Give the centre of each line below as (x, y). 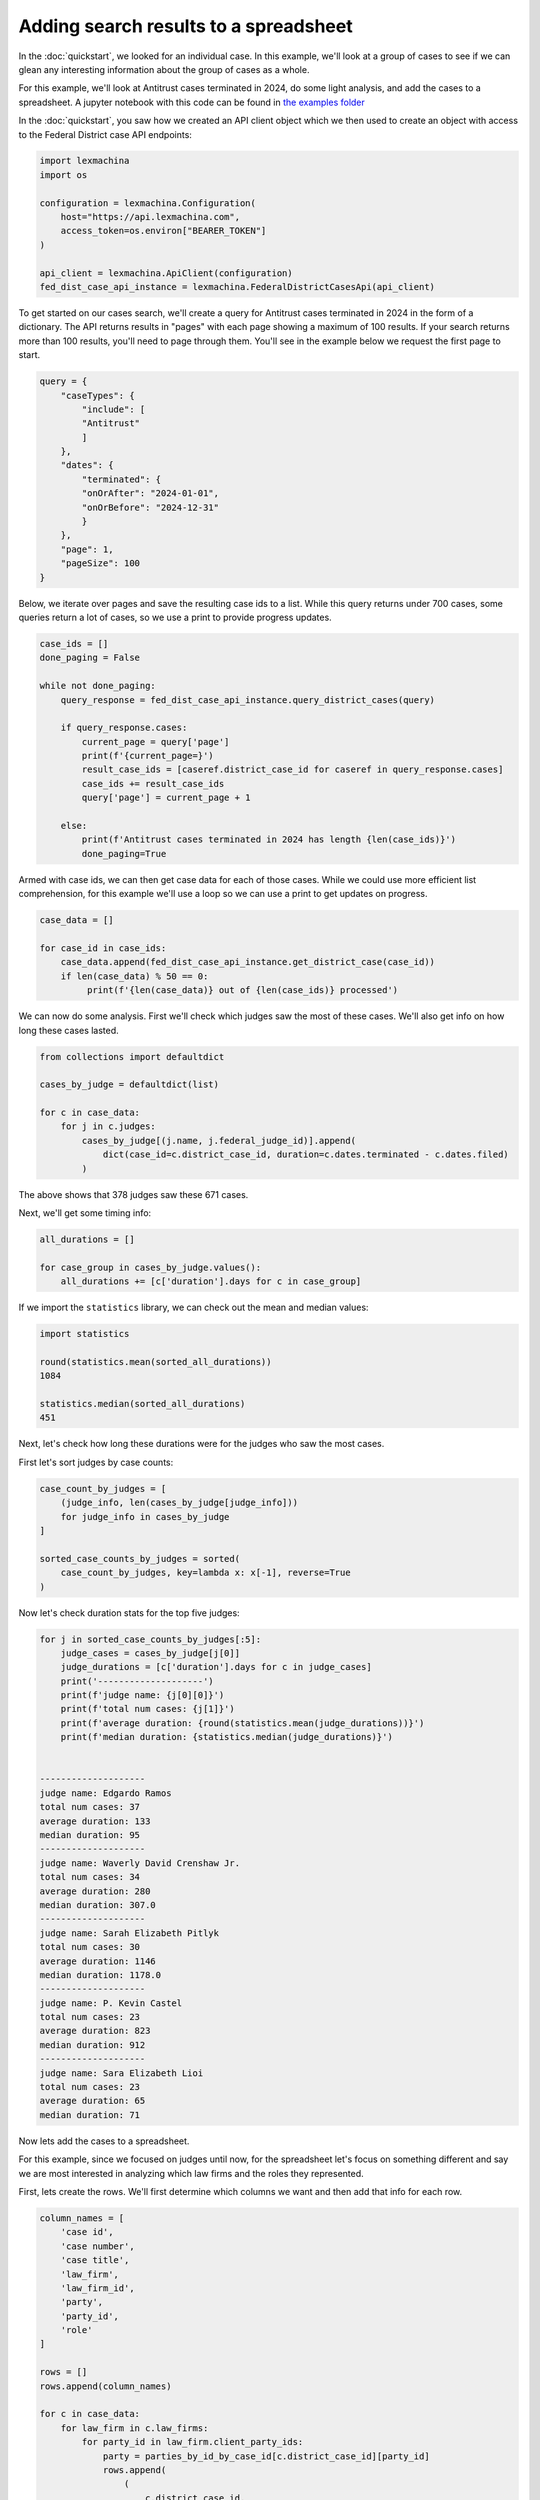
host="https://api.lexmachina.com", (150, 217)
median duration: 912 (92, 2044)
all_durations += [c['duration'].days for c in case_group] (211, 1281)
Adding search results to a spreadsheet (186, 26)
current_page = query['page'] (155, 741)
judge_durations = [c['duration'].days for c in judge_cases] (216, 1667)
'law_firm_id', (97, 2288)
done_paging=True (124, 853)
